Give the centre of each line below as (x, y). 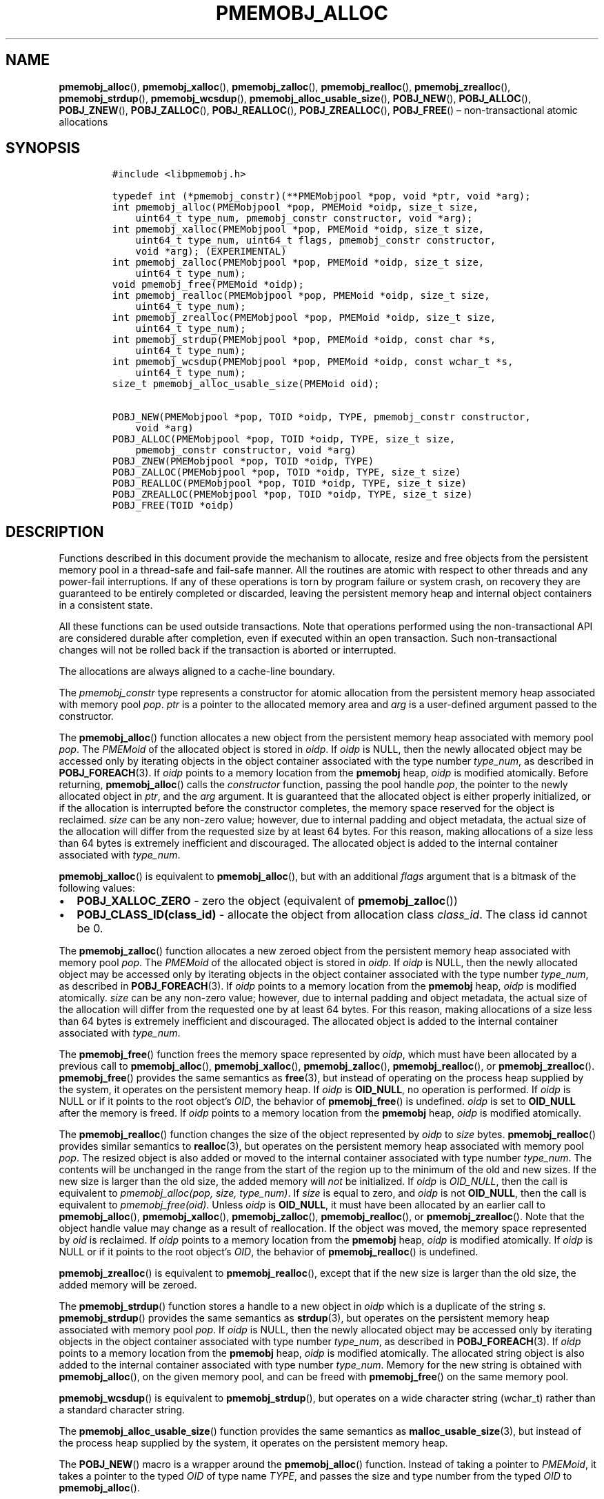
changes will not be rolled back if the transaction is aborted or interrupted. (228, 650)
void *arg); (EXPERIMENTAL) (211, 252)
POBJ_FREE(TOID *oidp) (173, 506)
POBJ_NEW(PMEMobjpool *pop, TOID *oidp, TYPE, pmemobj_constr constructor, (321, 417)
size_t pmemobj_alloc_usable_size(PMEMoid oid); (246, 384)
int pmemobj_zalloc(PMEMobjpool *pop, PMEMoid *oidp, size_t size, (298, 263)
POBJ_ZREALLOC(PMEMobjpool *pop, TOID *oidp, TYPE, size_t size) (292, 494)
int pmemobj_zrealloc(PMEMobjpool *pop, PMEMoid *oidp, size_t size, (304, 318)
